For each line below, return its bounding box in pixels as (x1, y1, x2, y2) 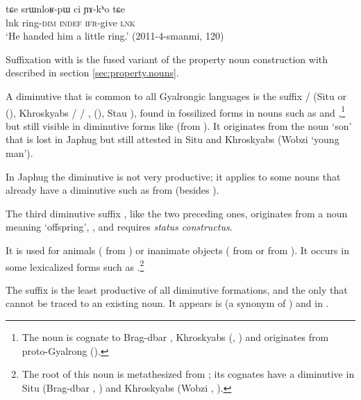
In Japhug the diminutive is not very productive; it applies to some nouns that (6, 169, 341, 183)
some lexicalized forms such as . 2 (6, 257, 144, 274)
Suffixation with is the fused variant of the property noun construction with (6, 51, 328, 66)
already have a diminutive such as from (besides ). (6, 183, 219, 197)
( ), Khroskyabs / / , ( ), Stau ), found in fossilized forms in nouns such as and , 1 (6, 103, 346, 119)
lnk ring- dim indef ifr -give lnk (6, 15, 135, 29)
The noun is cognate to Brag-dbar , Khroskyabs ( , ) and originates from (22, 330, 329, 344)
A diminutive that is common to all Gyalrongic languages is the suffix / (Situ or (6, 88, 346, 103)
